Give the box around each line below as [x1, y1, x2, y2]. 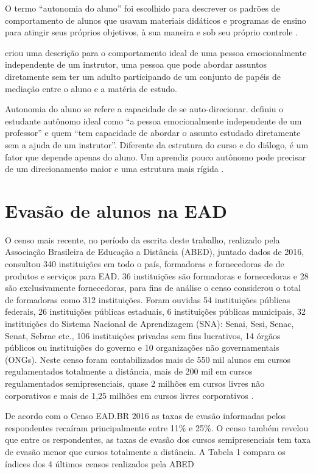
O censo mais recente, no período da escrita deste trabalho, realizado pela [5, 233, 280, 246]
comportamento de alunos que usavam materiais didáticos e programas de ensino [5, 13, 306, 26]
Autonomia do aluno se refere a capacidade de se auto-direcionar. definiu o [5, 102, 284, 115]
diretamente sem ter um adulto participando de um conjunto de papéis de [5, 70, 281, 82]
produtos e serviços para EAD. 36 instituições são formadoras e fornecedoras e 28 [5, 269, 309, 282]
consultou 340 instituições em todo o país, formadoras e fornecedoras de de [5, 257, 284, 270]
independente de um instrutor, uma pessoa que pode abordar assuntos [5, 58, 267, 71]
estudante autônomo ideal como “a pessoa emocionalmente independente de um [5, 114, 302, 127]
